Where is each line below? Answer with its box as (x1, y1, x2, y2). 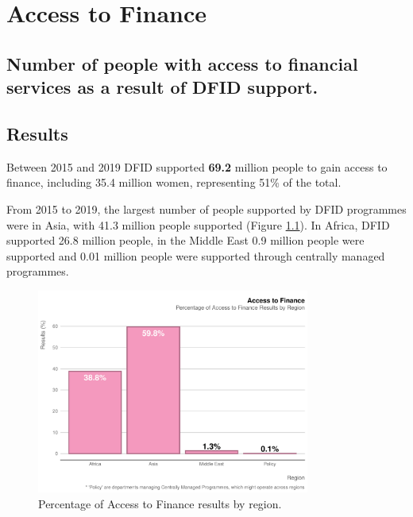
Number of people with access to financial (6, 51, 358, 75)
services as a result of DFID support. (6, 75, 318, 99)
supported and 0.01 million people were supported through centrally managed (6, 247, 385, 264)
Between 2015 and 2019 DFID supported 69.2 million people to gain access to (6, 158, 388, 175)
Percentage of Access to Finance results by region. (38, 495, 282, 511)
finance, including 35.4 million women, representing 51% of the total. (6, 174, 342, 191)
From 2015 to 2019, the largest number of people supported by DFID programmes (6, 200, 407, 217)
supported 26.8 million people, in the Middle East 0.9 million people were (6, 232, 365, 249)
